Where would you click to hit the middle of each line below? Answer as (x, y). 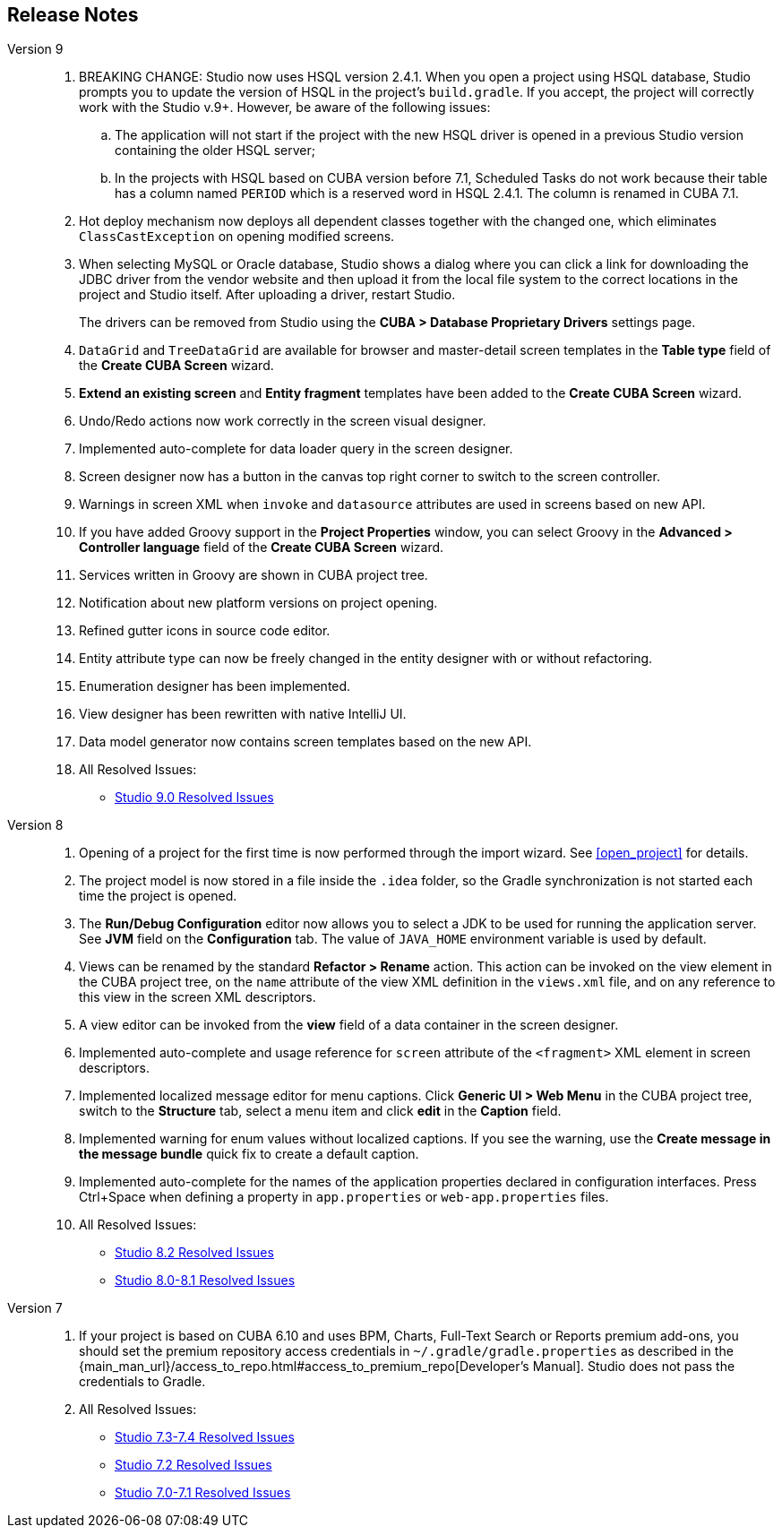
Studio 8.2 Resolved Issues (194, 1253)
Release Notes (73, 15)
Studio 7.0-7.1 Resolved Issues (203, 1493)
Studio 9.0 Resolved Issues (194, 798)
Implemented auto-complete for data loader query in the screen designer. (296, 449)
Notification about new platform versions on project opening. (258, 603)
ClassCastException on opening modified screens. (237, 237)
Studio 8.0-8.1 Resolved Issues (205, 1281)
